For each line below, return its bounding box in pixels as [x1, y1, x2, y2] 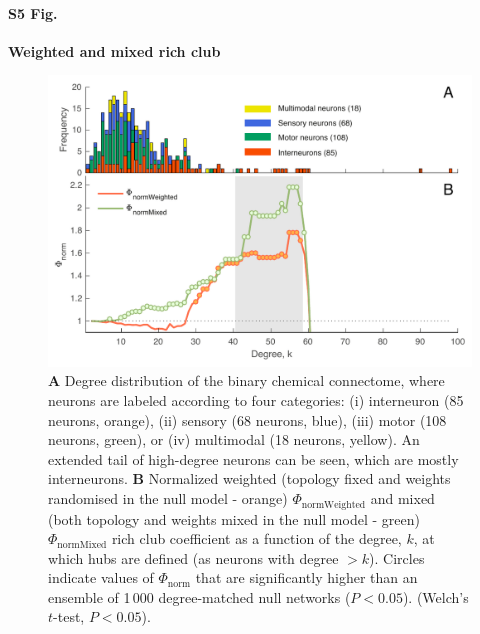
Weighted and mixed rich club [8, 40, 221, 61]
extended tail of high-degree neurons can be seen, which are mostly [48, 448, 459, 469]
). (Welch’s [402, 586, 469, 607]
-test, [53, 606, 85, 627]
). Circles [369, 547, 425, 568]
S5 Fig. [8, 2, 58, 23]
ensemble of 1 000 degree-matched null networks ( [48, 586, 351, 607]
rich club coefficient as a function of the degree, [111, 528, 402, 549]
